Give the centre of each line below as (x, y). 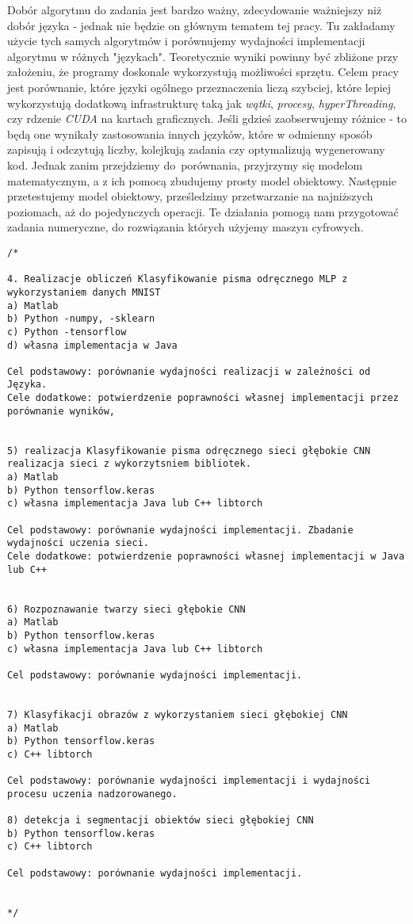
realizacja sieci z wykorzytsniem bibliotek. (129, 464)
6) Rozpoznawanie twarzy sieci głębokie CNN (126, 609)
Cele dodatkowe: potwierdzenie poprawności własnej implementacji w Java (206, 556)
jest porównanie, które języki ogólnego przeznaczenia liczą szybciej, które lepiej (199, 87)
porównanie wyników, (61, 411)
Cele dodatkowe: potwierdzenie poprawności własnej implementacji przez (203, 398)
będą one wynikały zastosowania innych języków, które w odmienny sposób (190, 134)
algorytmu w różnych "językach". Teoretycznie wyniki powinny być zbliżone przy (203, 56)
